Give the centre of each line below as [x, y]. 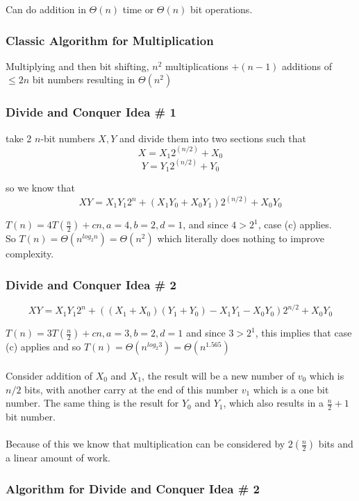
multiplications [197, 66]
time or [138, 9]
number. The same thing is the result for [92, 403]
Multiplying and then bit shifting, [77, 66]
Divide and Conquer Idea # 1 [91, 112]
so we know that [41, 187]
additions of [307, 66]
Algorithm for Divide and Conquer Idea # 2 [133, 488]
